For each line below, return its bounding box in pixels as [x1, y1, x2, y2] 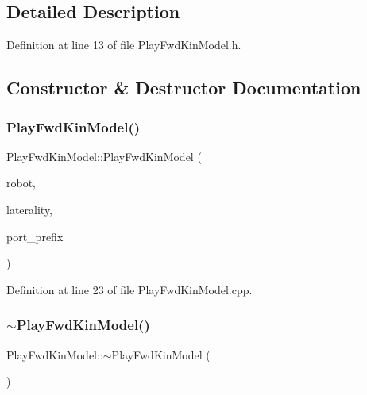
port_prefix [6, 228, 64, 244]
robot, [6, 174, 37, 191]
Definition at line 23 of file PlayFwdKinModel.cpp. [6, 281, 253, 297]
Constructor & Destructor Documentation [6, 75, 361, 100]
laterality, [6, 201, 53, 217]
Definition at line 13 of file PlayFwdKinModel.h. [6, 36, 241, 53]
